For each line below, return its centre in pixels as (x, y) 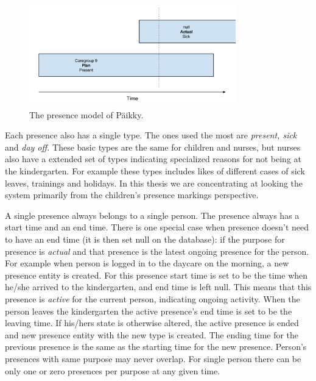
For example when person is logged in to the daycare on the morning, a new (147, 263)
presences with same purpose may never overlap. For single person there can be (153, 358)
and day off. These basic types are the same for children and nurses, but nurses (153, 147)
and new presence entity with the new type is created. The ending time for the (152, 334)
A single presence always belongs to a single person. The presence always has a (152, 215)
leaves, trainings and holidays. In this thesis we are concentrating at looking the (154, 183)
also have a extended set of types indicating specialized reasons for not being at (153, 159)
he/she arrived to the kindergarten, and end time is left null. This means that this (158, 287)
